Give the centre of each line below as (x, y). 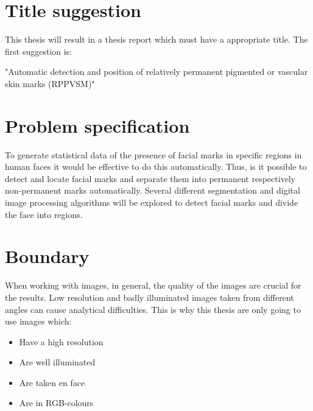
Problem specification (97, 125)
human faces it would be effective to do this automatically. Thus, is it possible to (156, 167)
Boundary (47, 256)
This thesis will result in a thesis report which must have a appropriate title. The (156, 39)
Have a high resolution (61, 341)
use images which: (38, 321)
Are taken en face (52, 382)
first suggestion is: (39, 51)
